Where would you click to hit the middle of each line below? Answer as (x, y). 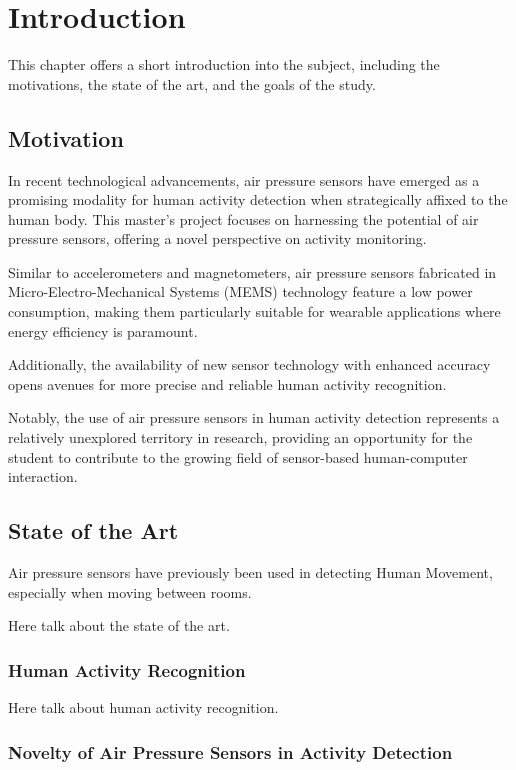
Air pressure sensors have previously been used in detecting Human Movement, (250, 572)
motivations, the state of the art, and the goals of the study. (192, 83)
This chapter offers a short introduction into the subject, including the (224, 64)
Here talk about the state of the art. (119, 625)
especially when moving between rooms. (130, 591)
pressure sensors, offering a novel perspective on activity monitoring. (217, 238)
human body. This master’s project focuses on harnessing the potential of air (243, 218)
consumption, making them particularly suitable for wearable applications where (254, 311)
